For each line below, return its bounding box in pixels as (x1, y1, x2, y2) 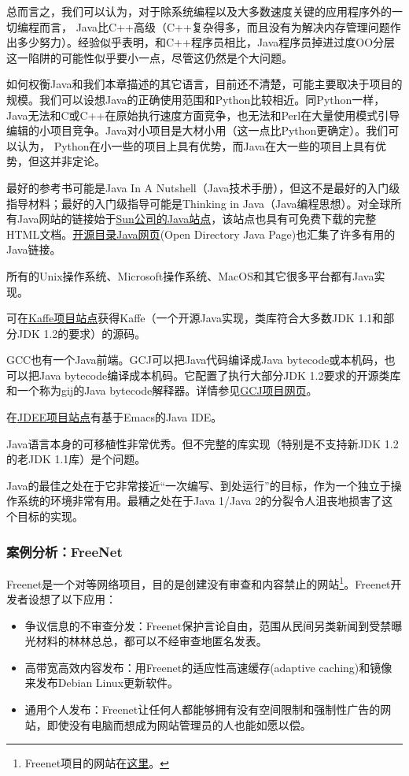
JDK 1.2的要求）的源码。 (17, 325, 146, 341)
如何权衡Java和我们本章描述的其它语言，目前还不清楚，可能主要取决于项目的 (6, 76, 403, 92)
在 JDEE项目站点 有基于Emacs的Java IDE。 (6, 409, 223, 425)
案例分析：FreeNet (6, 541, 123, 561)
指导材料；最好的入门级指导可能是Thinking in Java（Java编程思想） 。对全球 (6, 195, 391, 211)
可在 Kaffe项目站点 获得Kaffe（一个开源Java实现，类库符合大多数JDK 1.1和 (6, 310, 384, 326)
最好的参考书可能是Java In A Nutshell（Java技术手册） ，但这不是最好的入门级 (6, 179, 400, 195)
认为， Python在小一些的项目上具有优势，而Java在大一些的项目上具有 (17, 137, 376, 154)
